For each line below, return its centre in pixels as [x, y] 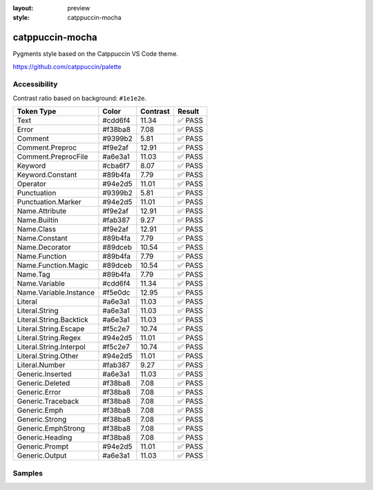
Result [188, 112]
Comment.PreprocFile [52, 157]
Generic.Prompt [43, 447]
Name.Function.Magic [53, 266]
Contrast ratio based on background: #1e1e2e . [80, 98]
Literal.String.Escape [51, 329]
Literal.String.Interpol [51, 347]
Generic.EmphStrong [51, 429]
